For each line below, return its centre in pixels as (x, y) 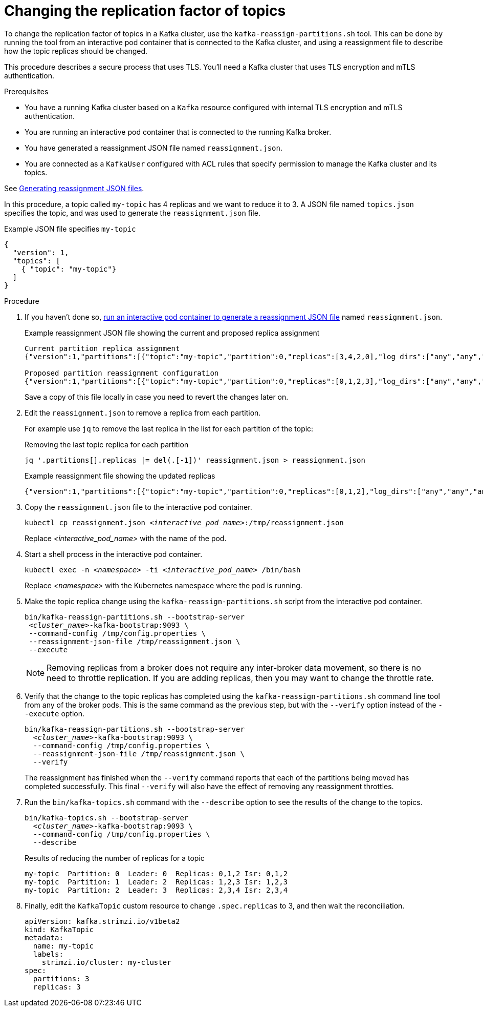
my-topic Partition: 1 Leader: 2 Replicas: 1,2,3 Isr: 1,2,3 (156, 882)
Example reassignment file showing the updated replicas (120, 476)
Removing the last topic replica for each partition (107, 444)
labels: (48, 954)
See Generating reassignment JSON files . (74, 188)
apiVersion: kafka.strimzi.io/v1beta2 (102, 921)
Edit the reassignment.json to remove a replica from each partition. (143, 412)
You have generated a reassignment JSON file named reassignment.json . (153, 148)
